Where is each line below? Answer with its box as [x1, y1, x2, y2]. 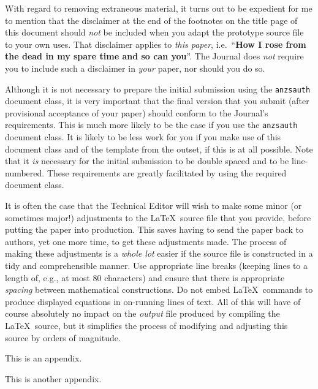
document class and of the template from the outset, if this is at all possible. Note [5, 142, 313, 155]
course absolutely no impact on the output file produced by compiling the [5, 307, 280, 320]
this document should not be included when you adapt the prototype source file [5, 26, 304, 39]
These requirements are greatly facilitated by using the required [47, 166, 287, 179]
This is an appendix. [5, 352, 82, 364]
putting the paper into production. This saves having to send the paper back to [5, 223, 303, 236]
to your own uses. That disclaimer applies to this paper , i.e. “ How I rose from [5, 37, 306, 50]
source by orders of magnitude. [5, 331, 121, 344]
